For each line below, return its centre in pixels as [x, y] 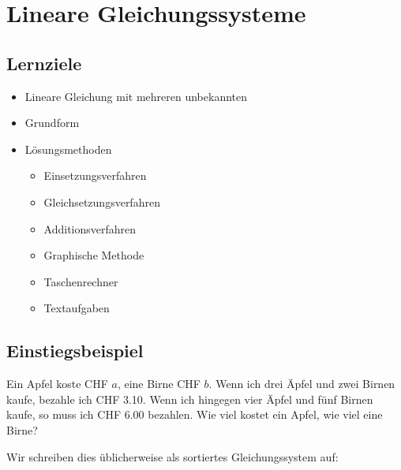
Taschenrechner [81, 281]
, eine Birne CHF [159, 384]
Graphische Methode [94, 255]
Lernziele [44, 63]
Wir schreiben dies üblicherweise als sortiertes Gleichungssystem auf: [172, 456]
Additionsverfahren [90, 228]
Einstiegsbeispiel [75, 351]
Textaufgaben [77, 308]
